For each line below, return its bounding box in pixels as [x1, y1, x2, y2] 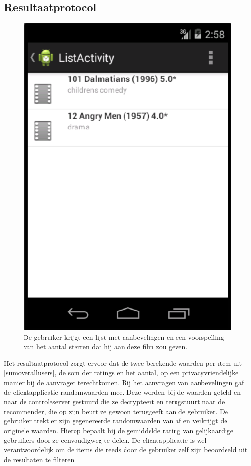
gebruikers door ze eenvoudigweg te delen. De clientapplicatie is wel [4, 435, 207, 445]
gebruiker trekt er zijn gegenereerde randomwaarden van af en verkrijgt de [4, 415, 227, 426]
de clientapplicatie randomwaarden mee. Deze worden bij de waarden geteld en [4, 387, 241, 397]
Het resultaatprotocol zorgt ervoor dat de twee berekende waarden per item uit [4, 358, 242, 368]
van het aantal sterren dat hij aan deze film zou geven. [24, 341, 188, 352]
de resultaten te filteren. [4, 454, 76, 464]
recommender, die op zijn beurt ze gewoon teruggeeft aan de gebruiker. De [4, 406, 228, 416]
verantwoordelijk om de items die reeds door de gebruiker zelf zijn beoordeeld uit [4, 444, 248, 455]
